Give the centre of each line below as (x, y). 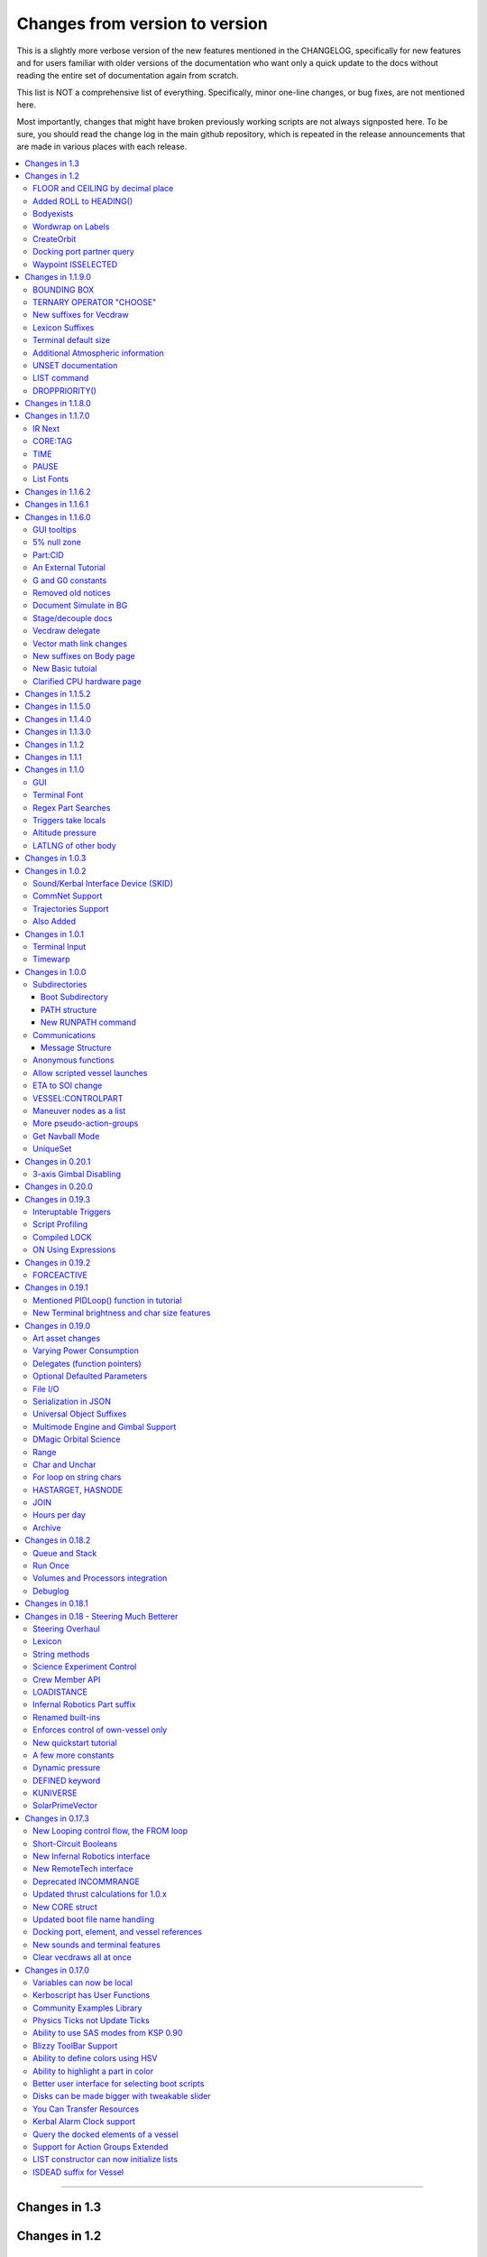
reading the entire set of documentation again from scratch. (128, 76)
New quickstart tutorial (75, 1742)
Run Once (51, 1565)
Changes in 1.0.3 (55, 859)
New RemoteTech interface (83, 1869)
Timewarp (51, 959)
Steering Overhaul (67, 1629)
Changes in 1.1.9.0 (58, 277)
